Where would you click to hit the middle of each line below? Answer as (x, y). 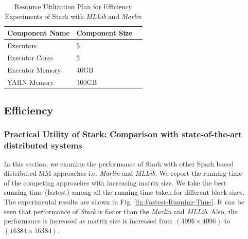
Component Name (39, 33)
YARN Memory (31, 82)
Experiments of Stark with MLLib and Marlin (73, 16)
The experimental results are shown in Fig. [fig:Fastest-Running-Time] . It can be (124, 201)
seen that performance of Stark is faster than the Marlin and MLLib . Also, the (121, 211)
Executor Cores (30, 57)
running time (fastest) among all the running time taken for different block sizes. (124, 192)
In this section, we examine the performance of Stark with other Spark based (119, 163)
